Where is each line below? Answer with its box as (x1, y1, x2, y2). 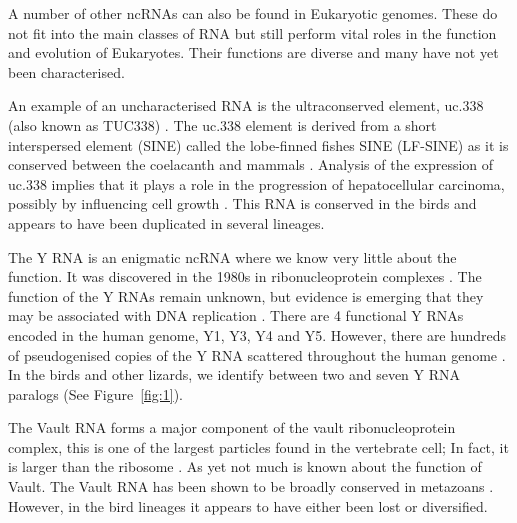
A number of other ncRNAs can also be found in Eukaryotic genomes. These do (8, 3, 498, 23)
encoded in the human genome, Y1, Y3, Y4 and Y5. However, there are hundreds (8, 324, 506, 345)
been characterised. (8, 61, 125, 82)
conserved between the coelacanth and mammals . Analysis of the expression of (8, 154, 494, 175)
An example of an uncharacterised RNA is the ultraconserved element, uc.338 (8, 95, 484, 116)
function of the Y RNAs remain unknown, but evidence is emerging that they (8, 285, 484, 306)
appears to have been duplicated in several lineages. (8, 212, 325, 233)
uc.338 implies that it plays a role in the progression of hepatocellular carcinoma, (8, 173, 505, 194)
